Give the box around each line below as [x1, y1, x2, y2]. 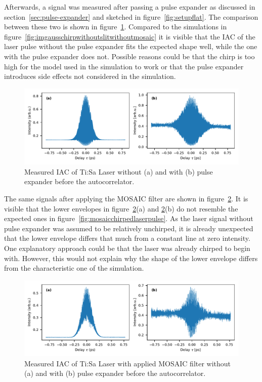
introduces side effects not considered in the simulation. [4, 71, 176, 81]
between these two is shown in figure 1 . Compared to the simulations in [4, 21, 227, 32]
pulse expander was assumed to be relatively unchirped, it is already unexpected [4, 223, 253, 233]
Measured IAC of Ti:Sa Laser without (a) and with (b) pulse [24, 166, 213, 177]
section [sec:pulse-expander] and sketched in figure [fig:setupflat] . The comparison [4, 11, 258, 22]
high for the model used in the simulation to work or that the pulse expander [4, 61, 244, 71]
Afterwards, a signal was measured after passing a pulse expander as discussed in [4, 2, 255, 12]
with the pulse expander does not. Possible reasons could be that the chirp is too [4, 51, 255, 61]
